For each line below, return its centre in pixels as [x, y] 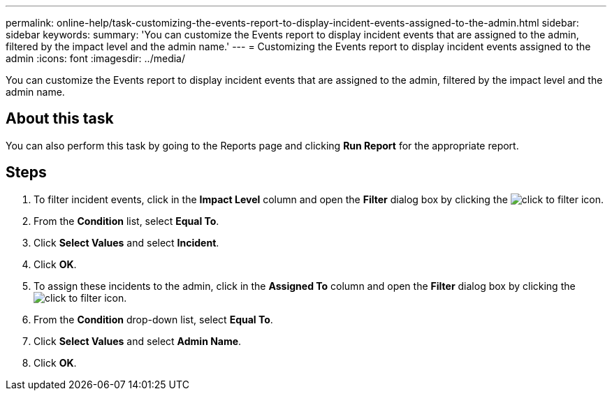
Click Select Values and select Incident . [126, 242]
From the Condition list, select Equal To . [126, 221]
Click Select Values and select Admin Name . [138, 341]
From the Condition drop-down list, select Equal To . [153, 319]
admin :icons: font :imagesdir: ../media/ [95, 58]
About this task [60, 119]
